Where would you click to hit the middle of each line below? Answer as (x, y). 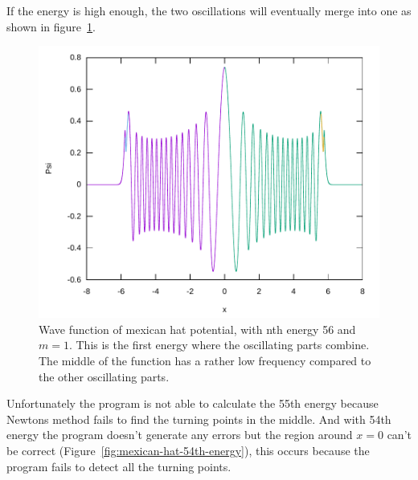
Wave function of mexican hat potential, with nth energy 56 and (197, 329)
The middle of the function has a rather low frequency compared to (205, 360)
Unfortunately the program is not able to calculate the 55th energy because (193, 403)
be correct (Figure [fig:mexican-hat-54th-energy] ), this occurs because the (188, 450)
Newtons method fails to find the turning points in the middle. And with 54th (199, 419)
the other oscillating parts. (104, 376)
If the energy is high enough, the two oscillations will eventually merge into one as (209, 10)
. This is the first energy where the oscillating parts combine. (219, 345)
